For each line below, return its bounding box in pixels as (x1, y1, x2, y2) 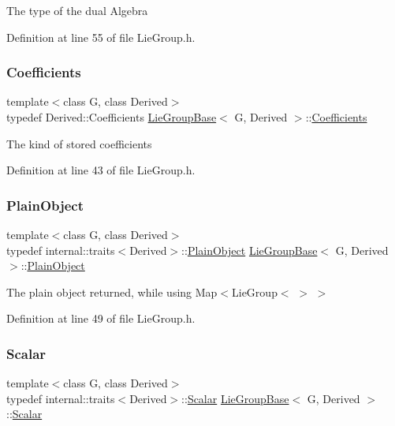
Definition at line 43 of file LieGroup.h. (6, 162, 196, 178)
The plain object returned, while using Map (6, 283, 218, 300)
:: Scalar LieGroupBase (181, 390, 289, 406)
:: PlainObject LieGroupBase (181, 241, 318, 258)
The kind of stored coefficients (6, 135, 152, 151)
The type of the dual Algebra (6, 2, 148, 18)
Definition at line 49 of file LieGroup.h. (6, 310, 196, 327)
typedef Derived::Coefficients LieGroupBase (6, 109, 217, 125)
